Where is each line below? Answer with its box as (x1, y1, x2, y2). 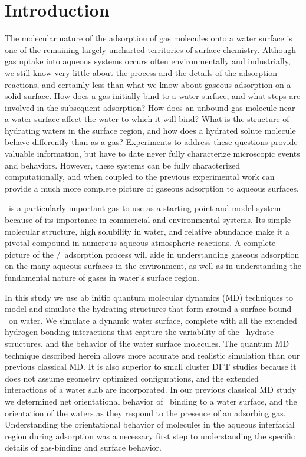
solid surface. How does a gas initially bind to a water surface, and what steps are (5, 90, 301, 102)
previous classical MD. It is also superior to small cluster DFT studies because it (5, 360, 297, 373)
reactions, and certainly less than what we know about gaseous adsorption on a (5, 78, 291, 90)
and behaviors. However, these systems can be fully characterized (5, 159, 241, 171)
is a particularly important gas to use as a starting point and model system (8, 202, 281, 214)
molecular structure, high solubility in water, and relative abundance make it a (5, 225, 289, 237)
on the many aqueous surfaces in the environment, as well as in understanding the (5, 259, 302, 272)
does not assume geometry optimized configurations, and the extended (5, 371, 259, 384)
